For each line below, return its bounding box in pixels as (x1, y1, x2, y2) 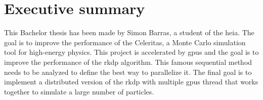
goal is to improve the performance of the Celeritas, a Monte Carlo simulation (4, 37, 246, 47)
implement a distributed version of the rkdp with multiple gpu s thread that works (4, 76, 258, 87)
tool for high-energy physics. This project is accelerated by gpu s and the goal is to (4, 47, 259, 57)
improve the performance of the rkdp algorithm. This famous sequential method (4, 56, 252, 67)
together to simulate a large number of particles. (4, 86, 154, 96)
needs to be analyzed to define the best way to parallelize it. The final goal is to (4, 66, 252, 77)
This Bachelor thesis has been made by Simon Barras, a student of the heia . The (4, 27, 254, 38)
